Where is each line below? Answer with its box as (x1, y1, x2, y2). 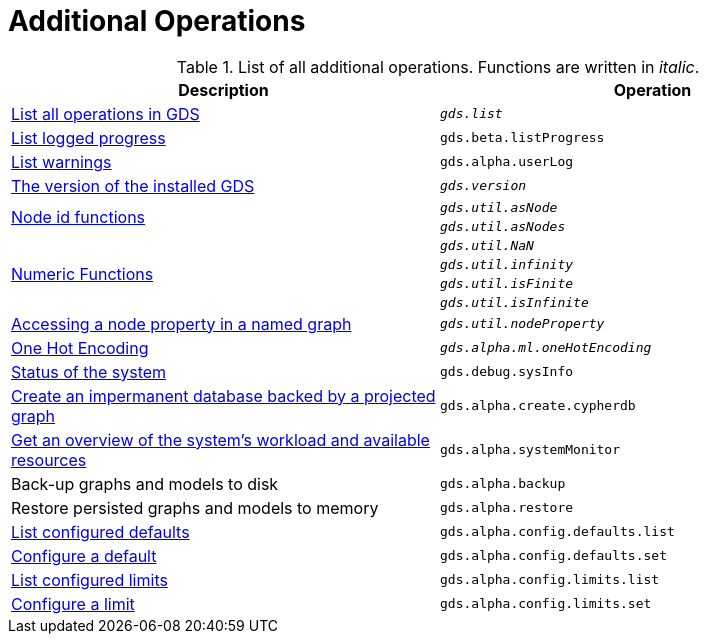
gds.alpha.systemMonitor (440, 442, 621, 458)
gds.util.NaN (440, 237, 534, 253)
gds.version (440, 178, 527, 194)
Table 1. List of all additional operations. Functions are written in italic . (176, 56, 700, 77)
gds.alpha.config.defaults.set (440, 548, 667, 564)
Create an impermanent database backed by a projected (11, 385, 436, 406)
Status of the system (11, 361, 167, 382)
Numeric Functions (11, 263, 154, 284)
